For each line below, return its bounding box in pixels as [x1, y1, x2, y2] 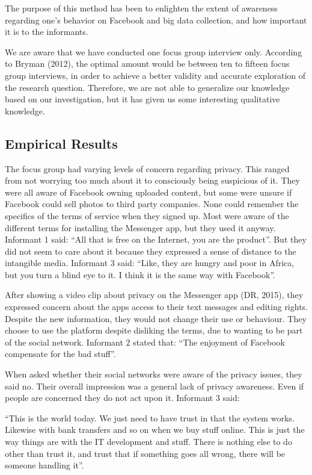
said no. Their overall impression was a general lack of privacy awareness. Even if [5, 379, 304, 392]
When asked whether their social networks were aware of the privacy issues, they [5, 368, 302, 380]
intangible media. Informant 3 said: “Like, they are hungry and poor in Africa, [5, 256, 295, 269]
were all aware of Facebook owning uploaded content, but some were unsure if [5, 185, 292, 198]
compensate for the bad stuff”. [5, 347, 116, 360]
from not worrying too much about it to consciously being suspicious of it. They [5, 174, 300, 187]
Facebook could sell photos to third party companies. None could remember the [5, 197, 299, 210]
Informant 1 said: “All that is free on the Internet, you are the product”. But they [5, 233, 307, 246]
